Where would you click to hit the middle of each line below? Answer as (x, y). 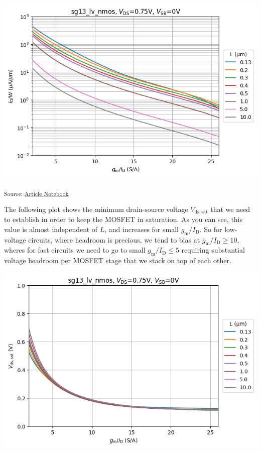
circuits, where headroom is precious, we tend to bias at (114, 239)
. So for (211, 229)
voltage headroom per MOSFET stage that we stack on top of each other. (118, 260)
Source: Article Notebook (36, 193)
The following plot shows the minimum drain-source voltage (96, 209)
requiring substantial (213, 250)
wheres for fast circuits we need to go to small (75, 250)
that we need (230, 209)
